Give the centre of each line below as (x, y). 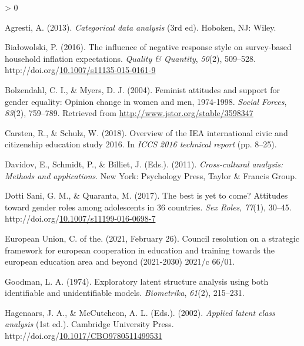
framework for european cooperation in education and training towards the (140, 250)
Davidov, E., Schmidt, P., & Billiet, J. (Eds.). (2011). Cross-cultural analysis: (144, 164)
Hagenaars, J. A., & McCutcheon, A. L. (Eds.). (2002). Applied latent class (140, 312)
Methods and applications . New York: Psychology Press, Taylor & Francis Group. (151, 175)
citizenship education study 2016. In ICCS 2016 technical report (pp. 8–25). (141, 144)
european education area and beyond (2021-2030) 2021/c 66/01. (120, 261)
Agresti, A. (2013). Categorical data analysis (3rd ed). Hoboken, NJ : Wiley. (141, 27)
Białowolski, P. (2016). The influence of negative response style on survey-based (148, 47)
